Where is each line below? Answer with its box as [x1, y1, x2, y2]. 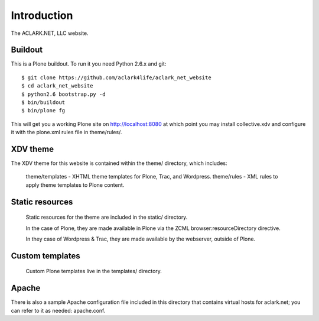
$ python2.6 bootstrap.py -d [21, 90, 106, 98]
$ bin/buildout [21, 99, 66, 106]
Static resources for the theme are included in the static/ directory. [25, 213, 188, 221]
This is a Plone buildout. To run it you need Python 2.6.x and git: [11, 60, 167, 67]
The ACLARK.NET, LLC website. [11, 30, 89, 37]
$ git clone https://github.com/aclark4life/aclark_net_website [21, 74, 212, 81]
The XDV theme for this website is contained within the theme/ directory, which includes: [11, 160, 227, 167]
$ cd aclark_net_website [21, 83, 93, 89]
